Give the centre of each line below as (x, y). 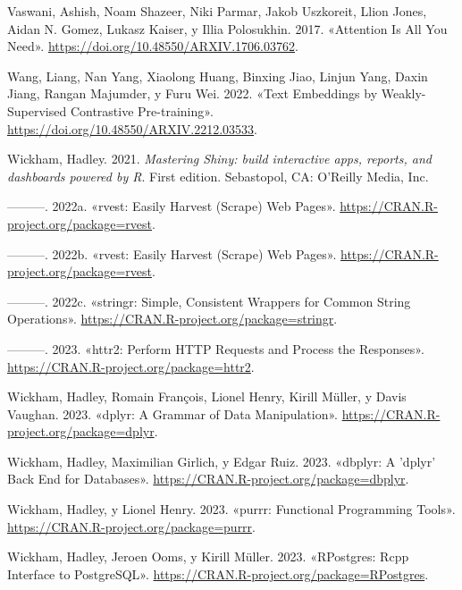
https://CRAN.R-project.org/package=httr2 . (131, 366)
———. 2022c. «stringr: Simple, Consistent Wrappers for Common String (209, 301)
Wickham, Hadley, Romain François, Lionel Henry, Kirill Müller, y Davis (207, 396)
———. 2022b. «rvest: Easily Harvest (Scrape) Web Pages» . (172, 253)
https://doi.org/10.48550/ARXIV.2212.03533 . (132, 128)
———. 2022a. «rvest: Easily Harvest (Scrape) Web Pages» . (172, 206)
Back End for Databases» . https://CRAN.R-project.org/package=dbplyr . (208, 479)
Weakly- (403, 93)
